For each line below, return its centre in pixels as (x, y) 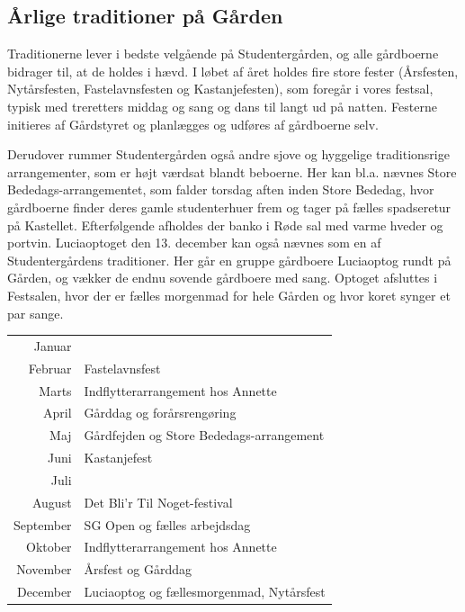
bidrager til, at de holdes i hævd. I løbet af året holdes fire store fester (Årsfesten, (233, 71)
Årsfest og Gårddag (138, 569)
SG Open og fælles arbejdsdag (167, 524)
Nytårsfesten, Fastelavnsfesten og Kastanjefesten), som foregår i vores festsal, (220, 89)
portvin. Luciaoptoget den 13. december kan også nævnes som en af (194, 243)
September (43, 524)
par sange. (36, 313)
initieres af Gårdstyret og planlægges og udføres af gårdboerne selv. (193, 124)
